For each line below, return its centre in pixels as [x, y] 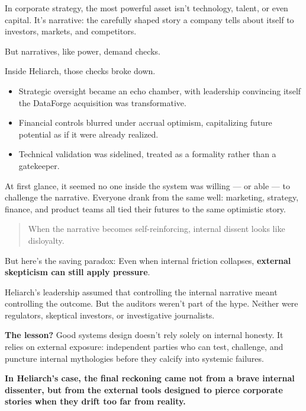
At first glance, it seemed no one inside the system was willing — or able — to [147, 185]
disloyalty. [46, 240]
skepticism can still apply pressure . [78, 272]
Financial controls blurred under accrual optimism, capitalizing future [145, 122]
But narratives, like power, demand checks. [83, 51]
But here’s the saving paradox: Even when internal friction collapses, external [148, 260]
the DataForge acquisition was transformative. [102, 102]
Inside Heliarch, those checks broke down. [80, 71]
